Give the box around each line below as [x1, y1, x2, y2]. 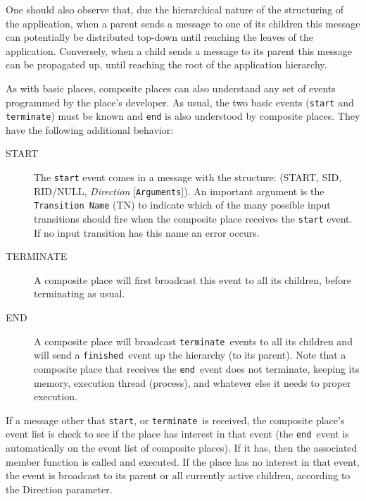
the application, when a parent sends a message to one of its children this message [6, 16, 360, 30]
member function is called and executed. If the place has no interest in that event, [6, 454, 360, 469]
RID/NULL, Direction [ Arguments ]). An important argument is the [34, 183, 324, 198]
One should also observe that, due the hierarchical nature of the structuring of [6, 2, 344, 16]
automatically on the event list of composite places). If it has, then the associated [6, 440, 358, 455]
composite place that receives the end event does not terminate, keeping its [34, 361, 360, 376]
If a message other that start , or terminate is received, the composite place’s [6, 412, 345, 427]
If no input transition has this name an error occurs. [34, 225, 260, 240]
